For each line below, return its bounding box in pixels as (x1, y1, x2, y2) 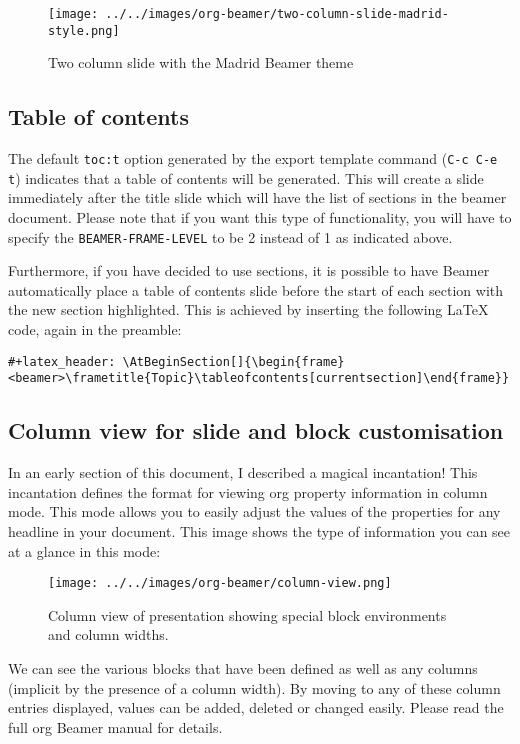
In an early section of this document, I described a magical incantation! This (8, 462, 478, 483)
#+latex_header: (8, 354, 116, 369)
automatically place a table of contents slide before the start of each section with (8, 279, 504, 300)
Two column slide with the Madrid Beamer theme (48, 52, 354, 73)
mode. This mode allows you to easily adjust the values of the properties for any (8, 501, 501, 522)
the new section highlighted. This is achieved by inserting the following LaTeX (8, 299, 489, 320)
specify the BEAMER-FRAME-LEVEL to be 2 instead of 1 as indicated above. (8, 226, 453, 247)
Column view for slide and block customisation (8, 415, 504, 446)
